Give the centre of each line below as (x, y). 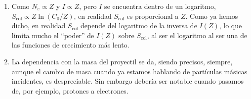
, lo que (230, 25)
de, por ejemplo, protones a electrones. (70, 90)
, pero (88, 6)
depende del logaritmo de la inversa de (139, 25)
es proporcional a (153, 16)
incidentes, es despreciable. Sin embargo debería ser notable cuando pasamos (128, 81)
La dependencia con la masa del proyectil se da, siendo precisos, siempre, (122, 61)
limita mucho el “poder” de (53, 35)
